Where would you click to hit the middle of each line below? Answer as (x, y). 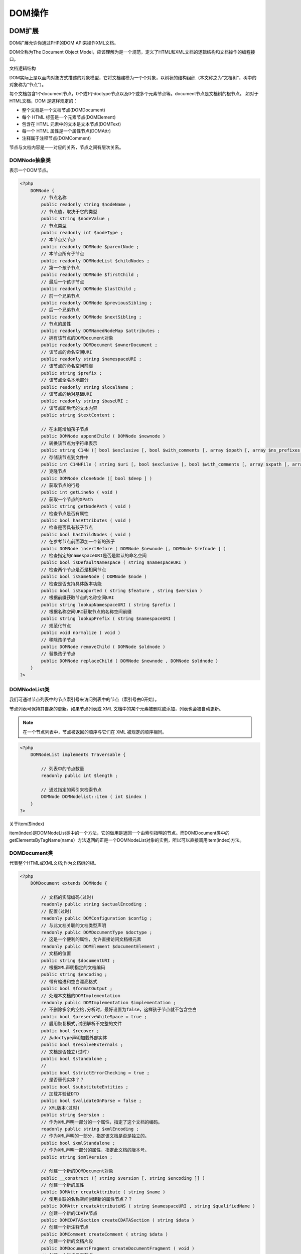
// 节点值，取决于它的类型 (69, 211)
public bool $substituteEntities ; (85, 1087)
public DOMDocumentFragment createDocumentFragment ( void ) (118, 1248)
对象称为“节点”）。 (28, 85)
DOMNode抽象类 (30, 160)
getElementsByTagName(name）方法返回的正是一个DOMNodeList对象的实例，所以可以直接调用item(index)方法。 (127, 840)
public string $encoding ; (74, 975)
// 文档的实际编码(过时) (67, 897)
